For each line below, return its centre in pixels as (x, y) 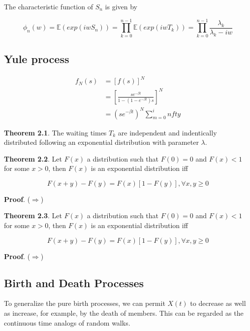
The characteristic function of (48, 6)
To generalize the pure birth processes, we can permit (85, 303)
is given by (121, 6)
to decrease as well (218, 303)
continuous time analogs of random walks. (67, 322)
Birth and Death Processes (74, 282)
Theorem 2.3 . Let (33, 215)
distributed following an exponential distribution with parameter (101, 142)
